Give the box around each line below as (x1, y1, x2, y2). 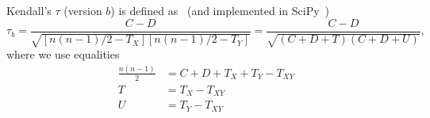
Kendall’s (6, 2, 52, 18)
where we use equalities (6, 46, 120, 63)
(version (63, 2, 102, 18)
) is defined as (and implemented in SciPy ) (110, 2, 330, 18)
